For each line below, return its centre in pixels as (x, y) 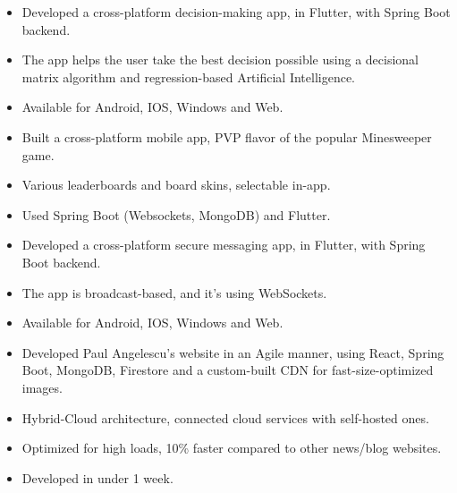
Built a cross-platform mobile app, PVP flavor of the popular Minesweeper (227, 136)
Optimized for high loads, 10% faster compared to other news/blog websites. (232, 448)
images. (42, 387)
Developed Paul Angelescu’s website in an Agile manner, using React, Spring (233, 352)
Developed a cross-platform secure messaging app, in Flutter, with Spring (224, 245)
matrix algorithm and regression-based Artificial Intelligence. (189, 76)
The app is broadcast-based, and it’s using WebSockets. (174, 292)
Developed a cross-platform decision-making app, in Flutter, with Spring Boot (236, 12)
